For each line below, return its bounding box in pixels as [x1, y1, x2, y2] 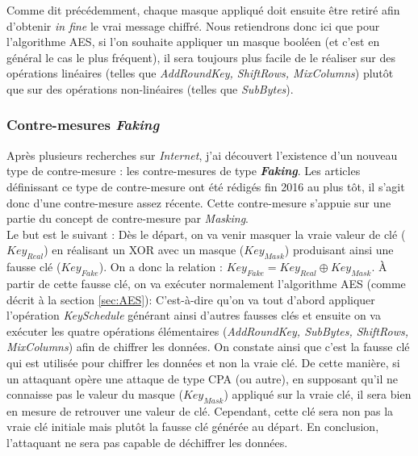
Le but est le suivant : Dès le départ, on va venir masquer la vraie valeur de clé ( [6, 225, 406, 242]
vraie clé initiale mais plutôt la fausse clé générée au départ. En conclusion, [6, 418, 379, 435]
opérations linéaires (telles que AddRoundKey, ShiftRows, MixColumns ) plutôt [6, 65, 394, 82]
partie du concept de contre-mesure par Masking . [6, 210, 249, 227]
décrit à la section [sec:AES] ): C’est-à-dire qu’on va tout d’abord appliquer [6, 291, 375, 307]
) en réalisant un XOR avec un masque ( [44, 241, 245, 258]
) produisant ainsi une [284, 241, 394, 258]
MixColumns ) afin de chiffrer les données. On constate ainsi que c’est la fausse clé [6, 338, 410, 355]
